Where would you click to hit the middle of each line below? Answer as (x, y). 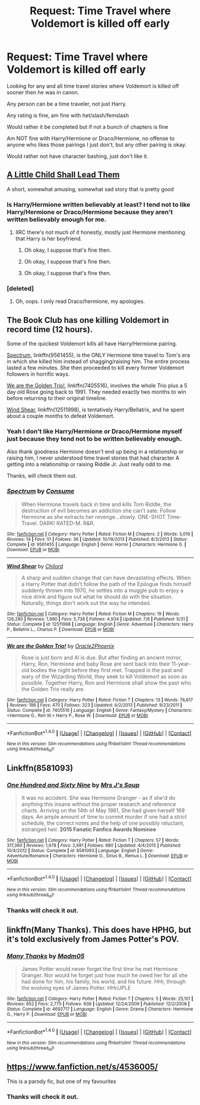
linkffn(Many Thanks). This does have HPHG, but (99, 930)
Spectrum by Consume (41, 491)
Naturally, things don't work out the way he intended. (86, 603)
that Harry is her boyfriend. (49, 239)
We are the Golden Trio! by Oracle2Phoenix (61, 646)
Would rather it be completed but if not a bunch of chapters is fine (88, 126)
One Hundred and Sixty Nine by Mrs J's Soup (73, 785)
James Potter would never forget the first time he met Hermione (99, 969)
